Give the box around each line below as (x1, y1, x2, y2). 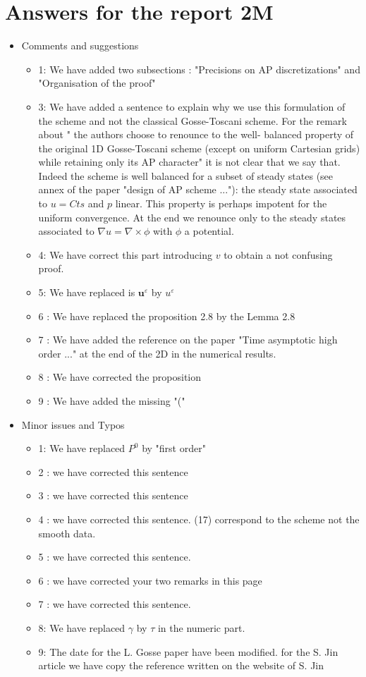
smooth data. (38, 525, 96, 540)
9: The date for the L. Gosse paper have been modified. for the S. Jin (38, 644, 338, 659)
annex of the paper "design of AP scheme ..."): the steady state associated (38, 182, 358, 197)
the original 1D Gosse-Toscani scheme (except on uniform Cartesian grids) (38, 140, 360, 155)
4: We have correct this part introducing (38, 247, 213, 262)
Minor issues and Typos (21, 417, 125, 432)
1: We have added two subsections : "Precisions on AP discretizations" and (38, 61, 360, 76)
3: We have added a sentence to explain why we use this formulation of (38, 99, 346, 114)
